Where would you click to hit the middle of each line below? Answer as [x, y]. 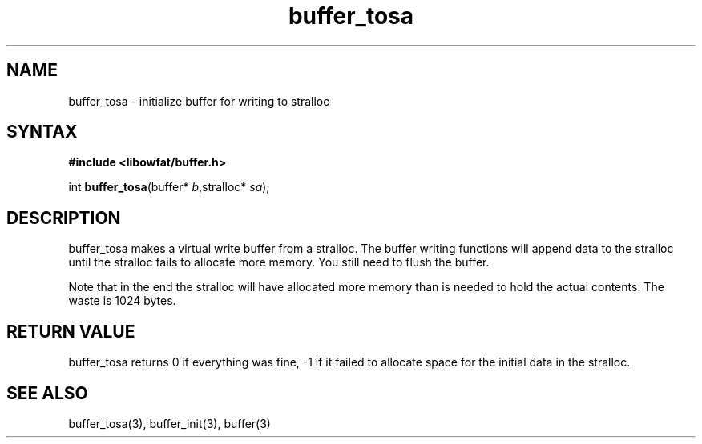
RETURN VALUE [71, 331]
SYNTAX [42, 132]
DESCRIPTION [64, 218]
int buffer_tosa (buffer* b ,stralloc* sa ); [169, 187]
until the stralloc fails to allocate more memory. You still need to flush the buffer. [279, 262]
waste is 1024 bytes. [122, 301]
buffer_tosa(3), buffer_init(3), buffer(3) [169, 423]
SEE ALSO [47, 393]
